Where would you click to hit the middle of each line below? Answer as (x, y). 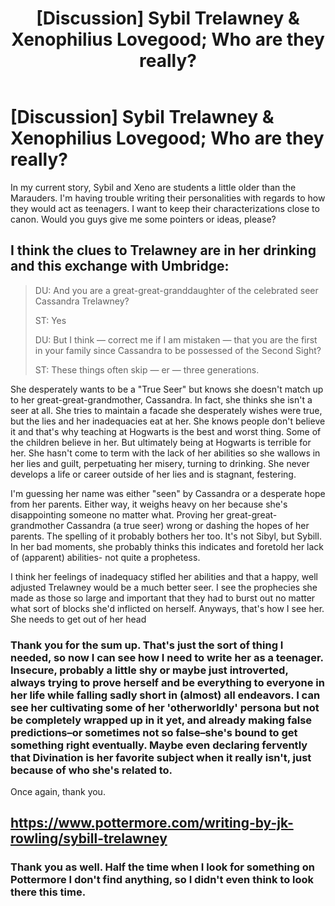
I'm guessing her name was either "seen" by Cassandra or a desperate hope (168, 493)
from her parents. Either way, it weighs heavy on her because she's (149, 504)
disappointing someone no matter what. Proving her (117, 514)
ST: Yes (50, 320)
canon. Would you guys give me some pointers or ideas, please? (143, 219)
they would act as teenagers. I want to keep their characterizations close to (165, 208)
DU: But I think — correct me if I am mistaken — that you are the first (176, 339)
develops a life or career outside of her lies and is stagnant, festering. (153, 474)
